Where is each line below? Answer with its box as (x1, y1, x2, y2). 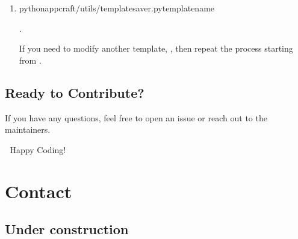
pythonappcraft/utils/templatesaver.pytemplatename (19, 2, 215, 14)
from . (19, 53, 42, 66)
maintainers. (5, 123, 51, 136)
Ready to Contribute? (5, 83, 144, 101)
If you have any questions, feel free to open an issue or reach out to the (5, 111, 267, 124)
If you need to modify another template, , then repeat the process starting (19, 42, 293, 55)
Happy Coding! (10, 143, 66, 156)
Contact (5, 178, 72, 203)
